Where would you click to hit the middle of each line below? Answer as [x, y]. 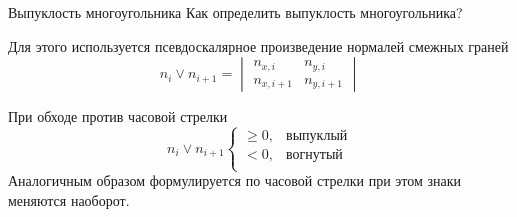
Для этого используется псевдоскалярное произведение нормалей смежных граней [258, 45]
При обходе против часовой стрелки [118, 116]
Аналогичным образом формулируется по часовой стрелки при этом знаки [235, 180]
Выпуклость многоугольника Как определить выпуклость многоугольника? [235, 12]
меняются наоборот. [69, 199]
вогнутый [314, 155]
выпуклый [317, 136]
